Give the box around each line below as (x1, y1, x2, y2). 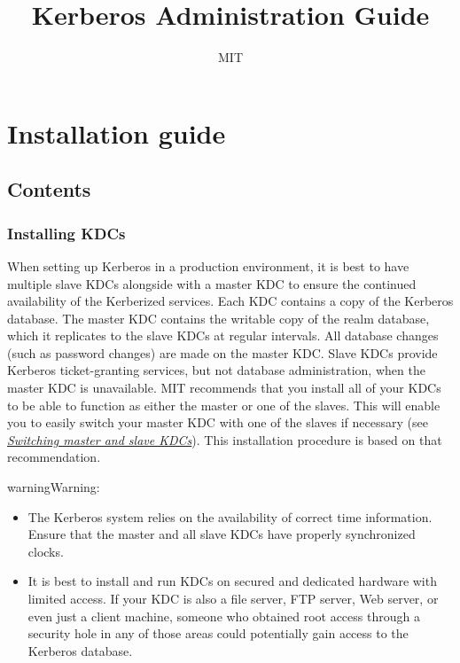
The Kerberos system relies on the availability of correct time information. (27, 507, 433, 526)
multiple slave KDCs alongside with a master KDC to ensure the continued (7, 274, 417, 292)
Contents (7, 175, 91, 203)
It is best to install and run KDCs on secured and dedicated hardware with (27, 572, 437, 590)
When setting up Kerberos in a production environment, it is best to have (7, 256, 409, 275)
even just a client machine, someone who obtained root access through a (27, 606, 420, 625)
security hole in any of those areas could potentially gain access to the (27, 624, 409, 643)
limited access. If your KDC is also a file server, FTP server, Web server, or (27, 589, 439, 607)
